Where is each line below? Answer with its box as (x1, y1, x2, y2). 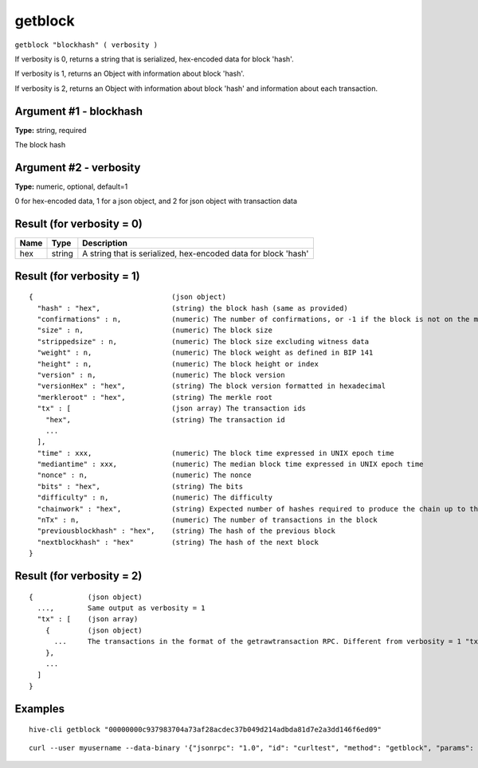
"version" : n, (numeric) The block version (37, 370, 286, 379)
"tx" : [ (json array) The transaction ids (37, 404, 307, 413)
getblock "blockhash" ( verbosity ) (14, 40, 159, 49)
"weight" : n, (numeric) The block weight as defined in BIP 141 (37, 348, 374, 358)
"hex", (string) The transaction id (45, 415, 286, 424)
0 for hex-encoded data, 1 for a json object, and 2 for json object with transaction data (14, 196, 298, 206)
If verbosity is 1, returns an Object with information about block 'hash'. (14, 69, 245, 79)
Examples (14, 702, 65, 715)
